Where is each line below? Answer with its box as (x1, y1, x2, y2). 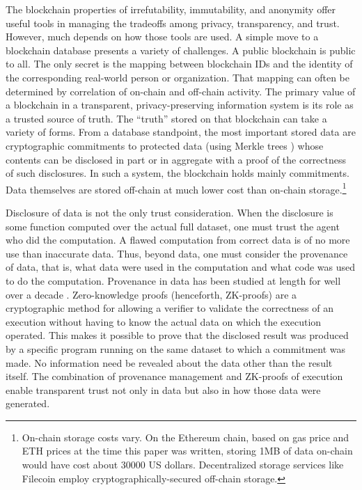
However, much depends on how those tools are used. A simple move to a (6, 29, 319, 44)
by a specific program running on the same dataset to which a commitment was (6, 341, 346, 356)
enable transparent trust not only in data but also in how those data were (6, 382, 321, 397)
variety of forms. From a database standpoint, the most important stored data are (6, 125, 356, 139)
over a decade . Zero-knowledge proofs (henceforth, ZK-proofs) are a (6, 287, 297, 301)
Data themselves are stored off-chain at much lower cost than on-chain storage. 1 (6, 180, 347, 196)
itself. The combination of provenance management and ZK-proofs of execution (6, 369, 343, 384)
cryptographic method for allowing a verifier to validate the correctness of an (6, 301, 333, 315)
